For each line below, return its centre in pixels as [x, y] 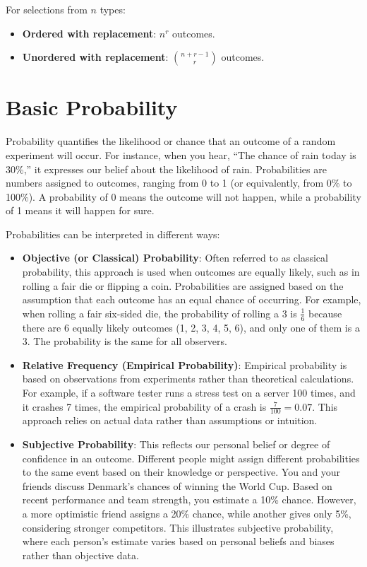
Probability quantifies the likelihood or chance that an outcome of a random [171, 141]
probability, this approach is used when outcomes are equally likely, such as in [191, 272]
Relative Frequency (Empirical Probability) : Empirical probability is [185, 364]
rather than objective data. [80, 555]
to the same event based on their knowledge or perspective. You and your [181, 472]
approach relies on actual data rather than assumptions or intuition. [170, 420]
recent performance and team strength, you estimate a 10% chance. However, [189, 499]
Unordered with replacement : [95, 57]
